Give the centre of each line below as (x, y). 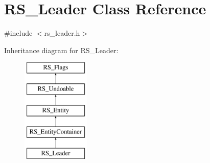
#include (18, 33)
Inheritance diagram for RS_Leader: (61, 50)
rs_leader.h (62, 33)
